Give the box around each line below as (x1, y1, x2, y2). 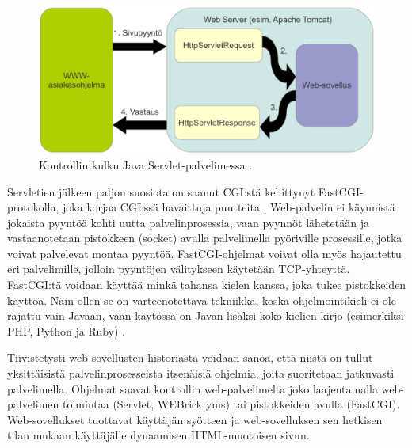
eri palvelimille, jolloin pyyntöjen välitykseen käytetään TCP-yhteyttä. (7, 260, 350, 277)
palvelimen (7, 396, 59, 412)
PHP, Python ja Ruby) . (7, 322, 126, 339)
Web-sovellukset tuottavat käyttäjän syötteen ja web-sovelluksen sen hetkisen (7, 411, 383, 427)
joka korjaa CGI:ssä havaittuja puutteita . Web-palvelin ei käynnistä (63, 199, 395, 215)
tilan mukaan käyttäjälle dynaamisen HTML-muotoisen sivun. (7, 427, 310, 443)
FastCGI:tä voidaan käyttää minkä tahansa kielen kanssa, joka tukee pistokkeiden (7, 276, 406, 293)
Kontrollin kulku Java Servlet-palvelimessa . (39, 156, 253, 173)
